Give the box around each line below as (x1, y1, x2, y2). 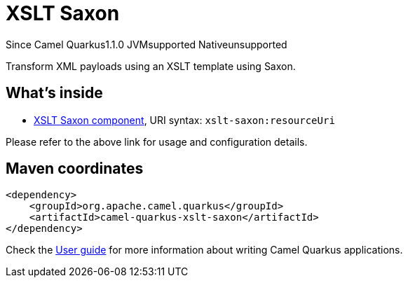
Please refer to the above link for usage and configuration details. (6, 135, 308, 148)
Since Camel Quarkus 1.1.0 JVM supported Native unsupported (6, 38, 287, 50)
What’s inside (6, 84, 103, 102)
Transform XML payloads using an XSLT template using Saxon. (6, 60, 296, 72)
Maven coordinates (6, 160, 144, 178)
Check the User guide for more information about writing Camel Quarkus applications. (6, 244, 403, 256)
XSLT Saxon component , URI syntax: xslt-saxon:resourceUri (34, 113, 335, 126)
